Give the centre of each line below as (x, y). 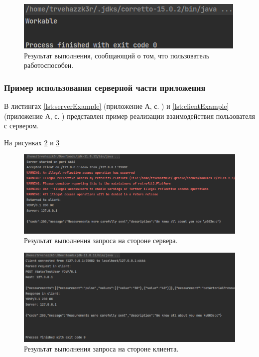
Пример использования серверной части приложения (105, 87)
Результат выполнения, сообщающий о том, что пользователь (117, 55)
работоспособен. (49, 65)
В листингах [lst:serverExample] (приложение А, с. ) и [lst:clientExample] (117, 106)
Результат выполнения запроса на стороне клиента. (101, 349)
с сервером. (21, 126)
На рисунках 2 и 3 (32, 142)
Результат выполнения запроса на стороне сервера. (101, 240)
